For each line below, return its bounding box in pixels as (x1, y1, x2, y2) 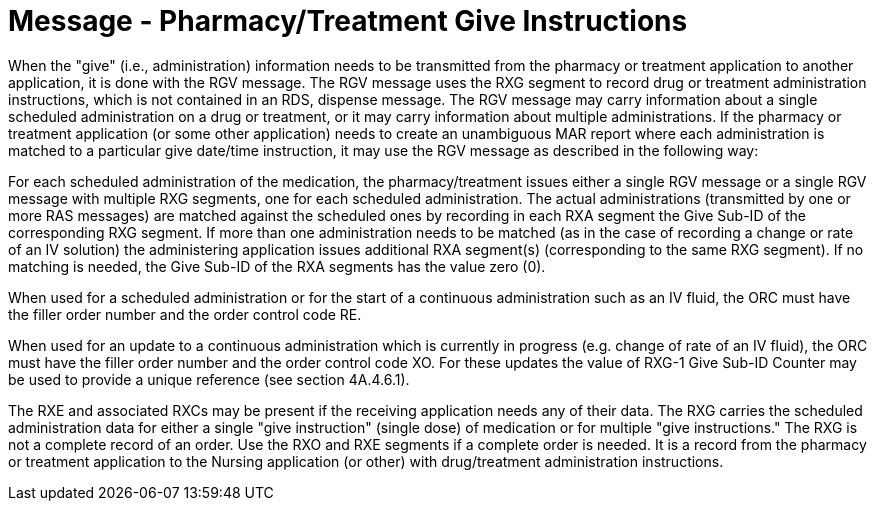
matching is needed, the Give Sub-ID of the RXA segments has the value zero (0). (8, 257, 546, 275)
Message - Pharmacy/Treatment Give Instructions (8, 4, 688, 38)
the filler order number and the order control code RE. (8, 305, 362, 323)
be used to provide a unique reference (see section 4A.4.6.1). (8, 370, 410, 388)
